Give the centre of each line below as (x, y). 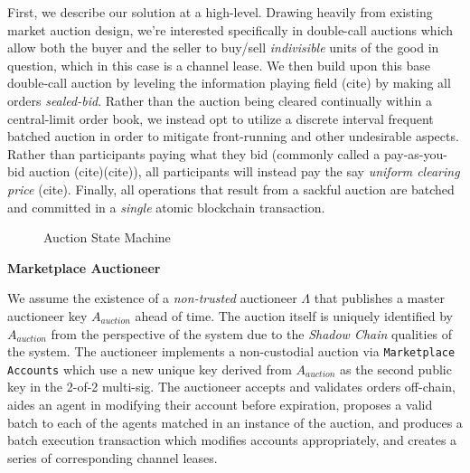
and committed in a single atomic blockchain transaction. (166, 207)
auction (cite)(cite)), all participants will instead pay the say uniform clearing (244, 171)
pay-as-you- (415, 153)
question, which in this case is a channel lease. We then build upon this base (219, 65)
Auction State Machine (107, 237)
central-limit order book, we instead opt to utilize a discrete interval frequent (221, 118)
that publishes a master (379, 298)
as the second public (396, 369)
